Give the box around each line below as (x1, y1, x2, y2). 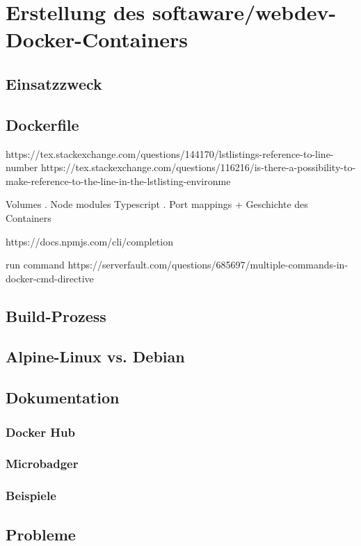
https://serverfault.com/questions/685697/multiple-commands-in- (67, 257, 348, 272)
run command (6, 257, 65, 272)
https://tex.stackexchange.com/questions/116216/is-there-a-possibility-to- (40, 160, 356, 175)
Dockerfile (6, 113, 79, 135)
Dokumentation (6, 387, 120, 408)
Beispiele (6, 487, 56, 504)
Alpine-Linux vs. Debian (6, 346, 185, 367)
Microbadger (6, 455, 79, 472)
